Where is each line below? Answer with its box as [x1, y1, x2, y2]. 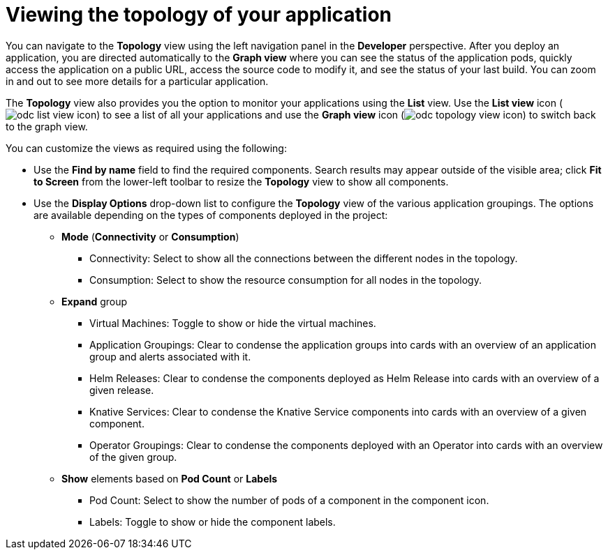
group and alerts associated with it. [89, 350, 251, 363]
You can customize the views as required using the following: [6, 142, 287, 154]
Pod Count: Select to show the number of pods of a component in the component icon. [89, 494, 489, 506]
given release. [89, 383, 154, 396]
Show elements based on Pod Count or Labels [61, 472, 278, 485]
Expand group [61, 295, 128, 307]
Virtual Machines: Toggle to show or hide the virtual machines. [89, 317, 376, 329]
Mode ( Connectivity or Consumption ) [61, 230, 239, 243]
